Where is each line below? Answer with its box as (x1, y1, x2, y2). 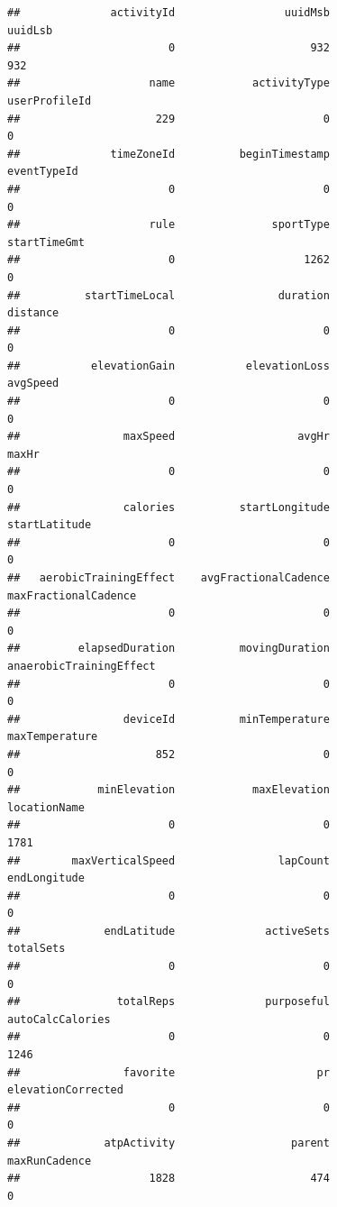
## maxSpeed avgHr (7, 430, 330, 443)
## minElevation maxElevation (7, 783, 330, 797)
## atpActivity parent (7, 1137, 330, 1149)
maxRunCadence (7, 1154, 92, 1167)
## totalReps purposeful (7, 995, 330, 1009)
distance (7, 306, 59, 320)
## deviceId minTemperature (7, 712, 330, 726)
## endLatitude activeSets (7, 924, 330, 937)
